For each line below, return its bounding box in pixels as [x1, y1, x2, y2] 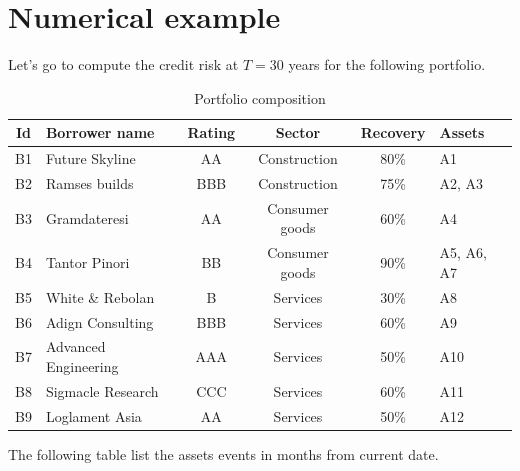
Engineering [45, 356, 119, 376]
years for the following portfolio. [288, 54, 486, 75]
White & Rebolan [45, 286, 155, 307]
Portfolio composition [194, 87, 326, 108]
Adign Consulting [45, 311, 154, 332]
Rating [187, 122, 236, 143]
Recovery [360, 122, 426, 143]
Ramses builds [45, 173, 134, 193]
